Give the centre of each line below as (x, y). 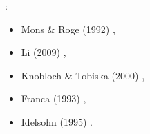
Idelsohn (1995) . (57, 121)
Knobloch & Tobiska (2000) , (83, 75)
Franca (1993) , (54, 98)
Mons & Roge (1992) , (68, 29)
